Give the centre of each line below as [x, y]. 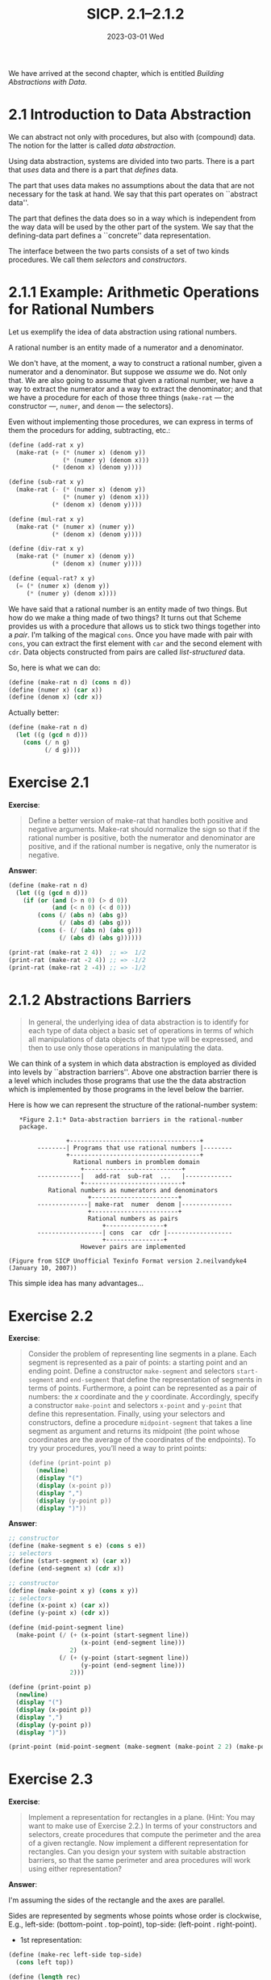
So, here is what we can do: [54, 667]
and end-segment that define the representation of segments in [158, 1380]
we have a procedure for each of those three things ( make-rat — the [121, 397]
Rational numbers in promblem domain [136, 1162]
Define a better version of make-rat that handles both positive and [138, 820]
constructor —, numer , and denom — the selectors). [91, 406]
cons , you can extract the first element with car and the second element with [135, 643]
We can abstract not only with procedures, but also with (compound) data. [132, 137]
